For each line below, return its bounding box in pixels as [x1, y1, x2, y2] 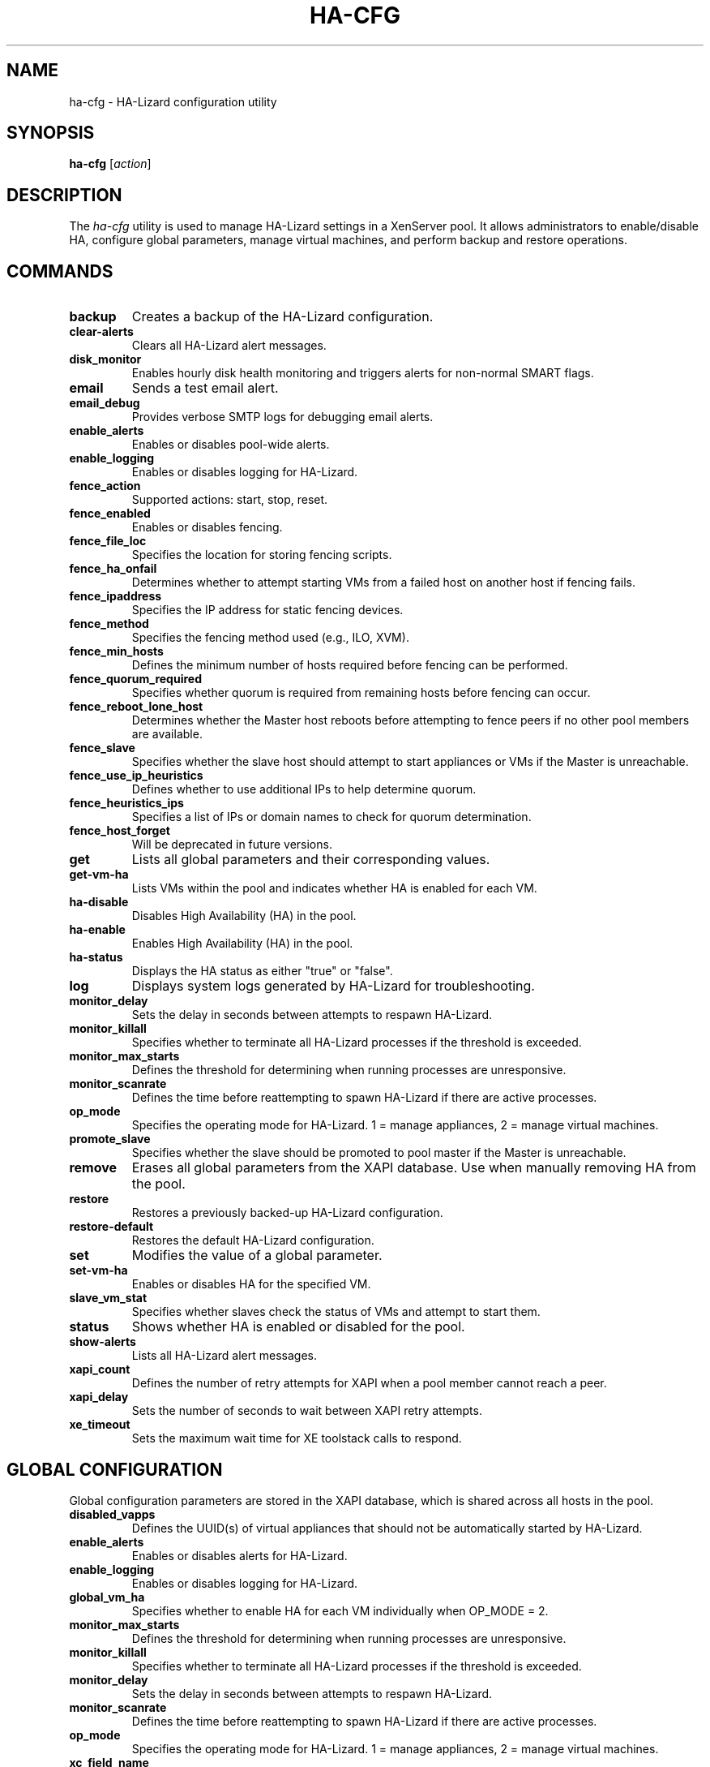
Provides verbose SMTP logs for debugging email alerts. [131, 410, 434, 424]
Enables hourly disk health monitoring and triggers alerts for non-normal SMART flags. [131, 366, 594, 380]
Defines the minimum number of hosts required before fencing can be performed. [131, 658, 568, 673]
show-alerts [69, 1335, 136, 1349]
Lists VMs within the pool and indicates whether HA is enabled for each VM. [131, 881, 537, 896]
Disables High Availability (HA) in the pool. [131, 909, 357, 923]
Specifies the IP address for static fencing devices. [131, 603, 404, 617]
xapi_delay [69, 1390, 129, 1404]
